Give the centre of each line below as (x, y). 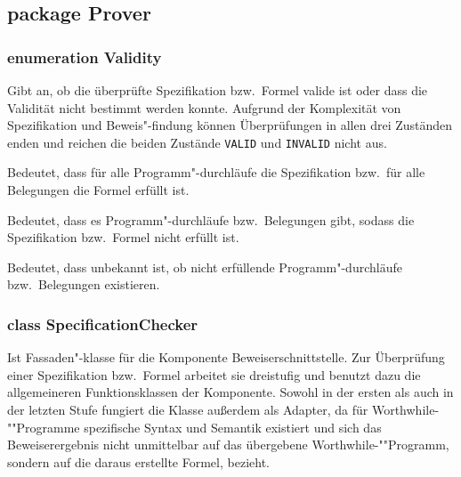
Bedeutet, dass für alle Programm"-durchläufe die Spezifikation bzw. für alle (216, 172)
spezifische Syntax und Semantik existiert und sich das (233, 427)
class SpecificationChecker (103, 323)
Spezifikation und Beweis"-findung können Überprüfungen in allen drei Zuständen (230, 125)
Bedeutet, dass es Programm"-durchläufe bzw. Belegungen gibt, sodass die (211, 219)
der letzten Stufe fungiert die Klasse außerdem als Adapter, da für (188, 409)
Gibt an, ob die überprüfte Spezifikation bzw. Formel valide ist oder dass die (218, 90)
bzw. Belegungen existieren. (84, 284)
